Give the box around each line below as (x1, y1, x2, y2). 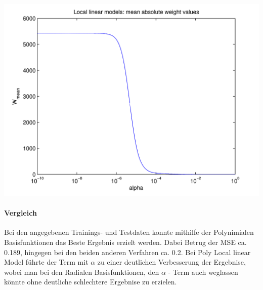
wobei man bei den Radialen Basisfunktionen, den (4, 266, 159, 277)
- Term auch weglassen (168, 266, 238, 277)
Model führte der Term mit (4, 257, 89, 267)
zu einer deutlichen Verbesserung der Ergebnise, (97, 257, 246, 267)
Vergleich (4, 208, 37, 218)
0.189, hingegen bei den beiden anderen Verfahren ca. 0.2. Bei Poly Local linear (4, 246, 251, 257)
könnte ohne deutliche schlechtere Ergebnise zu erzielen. (4, 276, 177, 287)
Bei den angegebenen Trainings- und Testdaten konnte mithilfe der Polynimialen (4, 227, 254, 237)
